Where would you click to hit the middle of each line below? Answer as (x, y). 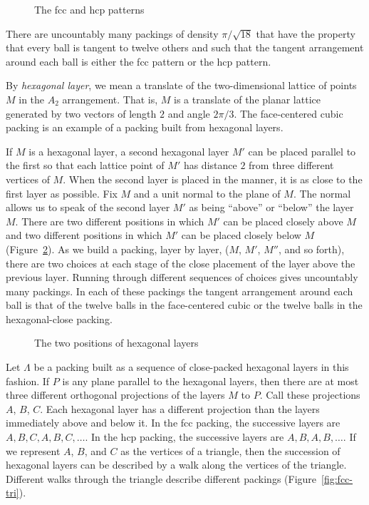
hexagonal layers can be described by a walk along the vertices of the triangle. (176, 465)
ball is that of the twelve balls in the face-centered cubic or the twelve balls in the (184, 305)
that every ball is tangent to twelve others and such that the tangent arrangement (185, 47)
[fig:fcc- (337, 478)
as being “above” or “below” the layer (271, 207)
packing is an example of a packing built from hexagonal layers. (145, 127)
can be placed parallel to (302, 151)
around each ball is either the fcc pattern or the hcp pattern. (139, 61)
